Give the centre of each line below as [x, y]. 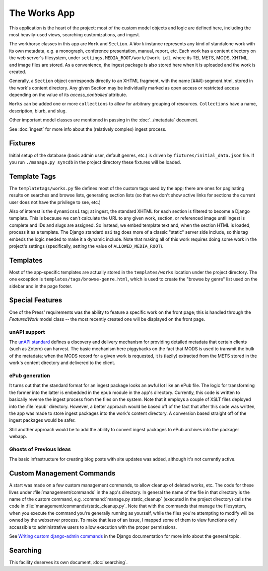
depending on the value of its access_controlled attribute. [68, 95]
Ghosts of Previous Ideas [40, 449]
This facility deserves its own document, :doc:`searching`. [68, 562]
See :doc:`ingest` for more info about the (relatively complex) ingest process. [88, 129]
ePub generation [30, 376]
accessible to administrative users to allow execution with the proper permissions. [93, 527]
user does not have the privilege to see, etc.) [55, 202]
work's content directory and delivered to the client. [62, 363]
